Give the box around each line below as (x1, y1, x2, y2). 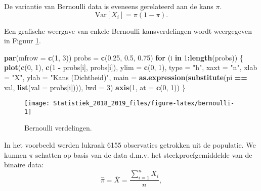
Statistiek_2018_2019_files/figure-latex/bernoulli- (53, 100, 235, 107)
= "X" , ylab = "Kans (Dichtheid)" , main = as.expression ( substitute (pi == (4, 72, 247, 82)
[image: (24, 100, 50, 107)
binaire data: (4, 159, 43, 170)
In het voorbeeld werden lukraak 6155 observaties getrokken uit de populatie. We (4, 140, 256, 150)
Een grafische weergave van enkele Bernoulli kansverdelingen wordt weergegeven (4, 25, 252, 36)
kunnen (4, 149, 27, 160)
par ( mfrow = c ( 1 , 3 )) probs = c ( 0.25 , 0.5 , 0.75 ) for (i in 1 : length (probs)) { (4, 52, 243, 62)
